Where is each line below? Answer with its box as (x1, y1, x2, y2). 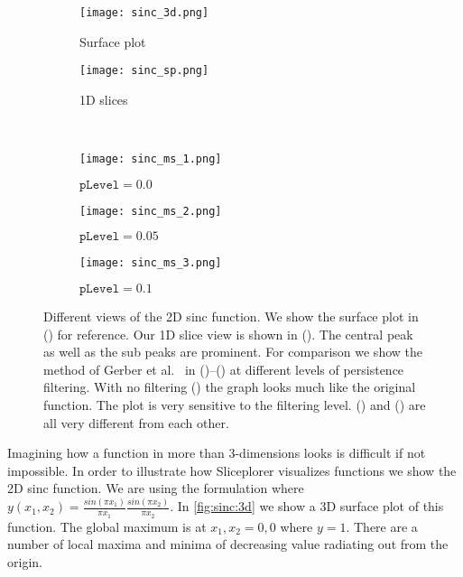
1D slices (79, 89, 128, 108)
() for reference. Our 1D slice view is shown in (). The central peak (43, 324, 413, 343)
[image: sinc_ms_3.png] (79, 256, 222, 270)
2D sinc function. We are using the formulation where (7, 479, 304, 498)
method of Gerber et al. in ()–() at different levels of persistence (43, 359, 404, 378)
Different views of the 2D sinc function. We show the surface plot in (43, 307, 419, 326)
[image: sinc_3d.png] (79, 6, 209, 19)
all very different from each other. (43, 413, 229, 432)
